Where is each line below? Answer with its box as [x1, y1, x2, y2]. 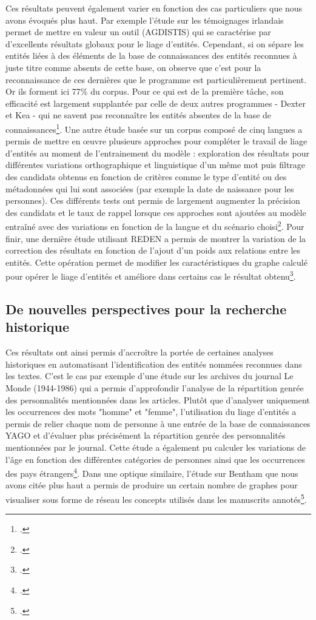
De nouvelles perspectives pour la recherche [5, 300, 287, 318]
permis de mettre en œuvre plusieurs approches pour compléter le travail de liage [5, 135, 308, 147]
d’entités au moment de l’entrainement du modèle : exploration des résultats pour [5, 146, 309, 159]
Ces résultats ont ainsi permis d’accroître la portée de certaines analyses [5, 346, 274, 359]
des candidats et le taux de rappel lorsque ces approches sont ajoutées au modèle [5, 206, 306, 218]
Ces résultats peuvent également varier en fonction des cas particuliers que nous [5, 2, 303, 14]
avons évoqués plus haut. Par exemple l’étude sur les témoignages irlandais [5, 13, 284, 26]
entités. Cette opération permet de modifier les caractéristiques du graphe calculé [5, 255, 308, 268]
